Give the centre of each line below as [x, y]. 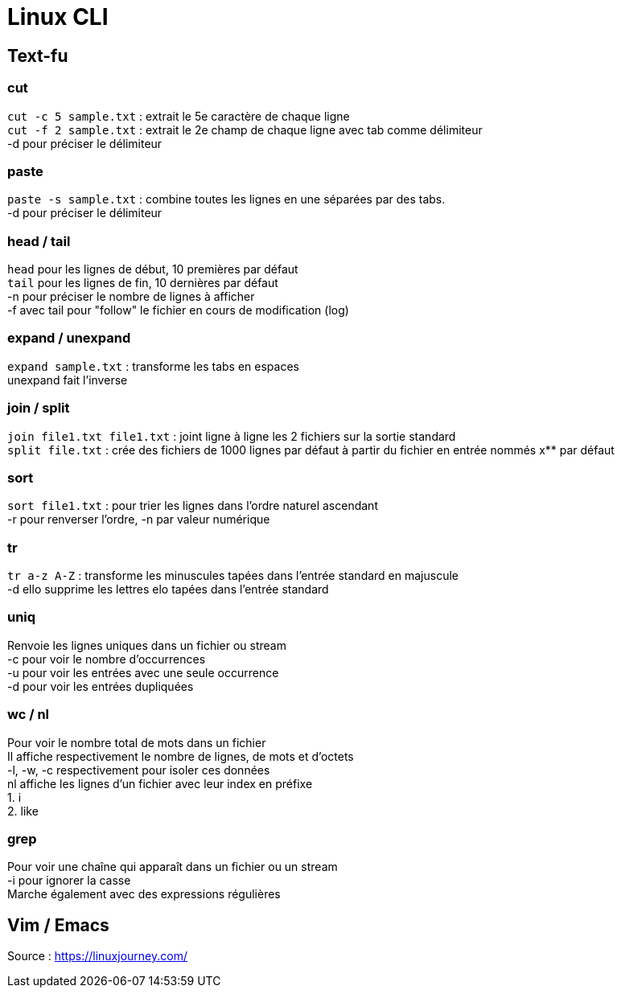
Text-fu [38, 55]
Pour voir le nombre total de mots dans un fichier [137, 742]
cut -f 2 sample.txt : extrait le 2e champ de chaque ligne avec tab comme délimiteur [245, 129]
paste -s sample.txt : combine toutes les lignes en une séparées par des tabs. [226, 199]
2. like [23, 811]
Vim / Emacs [58, 925]
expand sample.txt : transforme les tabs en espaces [153, 366]
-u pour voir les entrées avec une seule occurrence [143, 672]
